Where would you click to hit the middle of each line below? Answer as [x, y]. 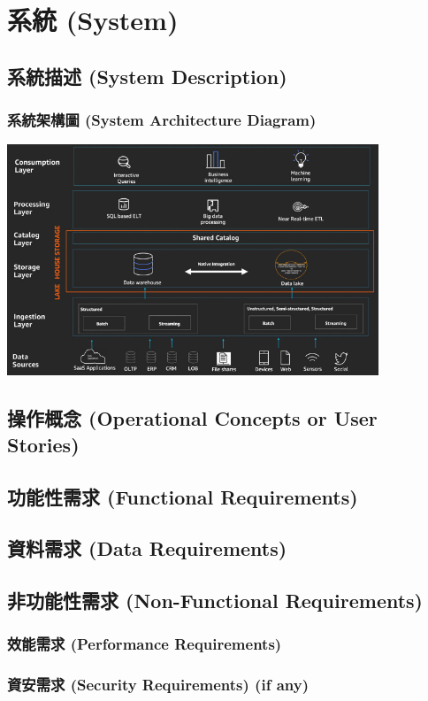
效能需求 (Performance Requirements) [145, 644]
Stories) [43, 444]
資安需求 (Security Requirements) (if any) [158, 685]
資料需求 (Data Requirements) [147, 548]
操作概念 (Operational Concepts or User [192, 418]
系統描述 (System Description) [147, 76]
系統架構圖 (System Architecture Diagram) [162, 120]
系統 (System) [93, 20]
